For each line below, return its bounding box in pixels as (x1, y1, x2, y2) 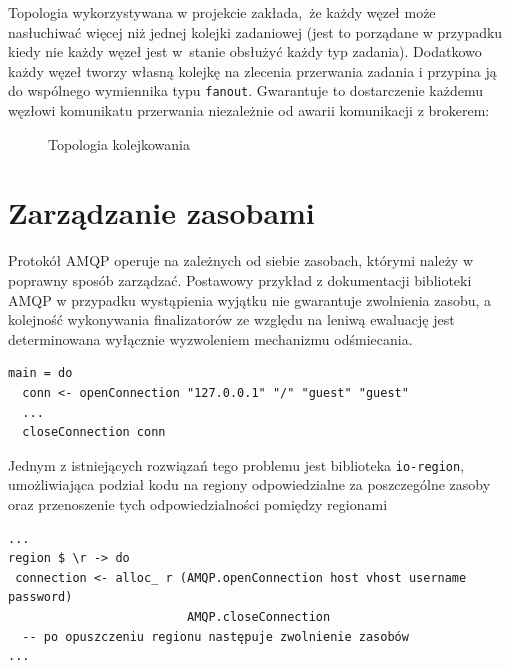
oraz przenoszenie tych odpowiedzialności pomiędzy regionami (8, 493, 388, 514)
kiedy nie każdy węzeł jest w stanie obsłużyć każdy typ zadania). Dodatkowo (8, 41, 482, 62)
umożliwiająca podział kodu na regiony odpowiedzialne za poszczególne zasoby (8, 474, 491, 495)
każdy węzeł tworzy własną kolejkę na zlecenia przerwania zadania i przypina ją (8, 60, 497, 81)
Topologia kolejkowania (48, 133, 190, 154)
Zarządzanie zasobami (8, 192, 315, 233)
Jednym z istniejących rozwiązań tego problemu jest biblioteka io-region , (8, 454, 465, 475)
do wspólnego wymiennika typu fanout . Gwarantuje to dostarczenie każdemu (8, 80, 483, 101)
